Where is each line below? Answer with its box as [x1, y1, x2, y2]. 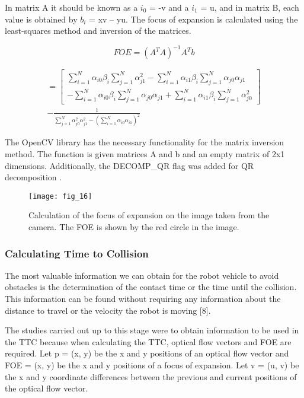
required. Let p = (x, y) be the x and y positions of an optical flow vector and [5, 347, 289, 359]
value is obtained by [5, 12, 78, 25]
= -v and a [149, 1, 189, 13]
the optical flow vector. [5, 382, 88, 394]
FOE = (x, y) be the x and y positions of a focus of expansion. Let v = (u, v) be [5, 358, 299, 371]
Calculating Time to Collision [5, 246, 149, 260]
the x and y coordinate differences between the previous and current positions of [5, 370, 297, 383]
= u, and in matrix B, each [200, 1, 299, 13]
